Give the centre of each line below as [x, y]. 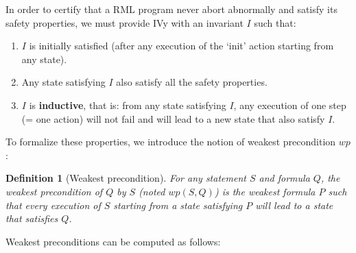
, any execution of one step [290, 105]
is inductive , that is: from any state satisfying [128, 105]
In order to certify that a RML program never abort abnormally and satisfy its [171, 9]
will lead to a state [294, 205]
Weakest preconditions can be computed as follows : [113, 241]
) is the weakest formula [265, 191]
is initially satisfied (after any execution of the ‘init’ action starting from [181, 46]
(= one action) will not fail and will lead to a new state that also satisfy [173, 118]
